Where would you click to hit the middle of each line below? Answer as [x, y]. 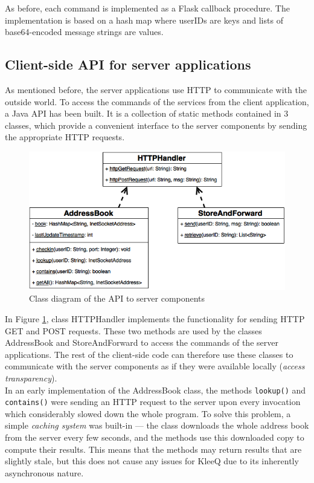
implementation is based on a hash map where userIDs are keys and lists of [144, 20]
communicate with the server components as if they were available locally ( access [155, 366]
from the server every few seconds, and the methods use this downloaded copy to [155, 437]
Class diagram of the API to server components [117, 298]
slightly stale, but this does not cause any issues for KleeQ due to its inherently [152, 461]
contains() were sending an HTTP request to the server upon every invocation [153, 402]
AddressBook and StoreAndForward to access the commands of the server [142, 342]
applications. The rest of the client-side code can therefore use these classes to [149, 354]
